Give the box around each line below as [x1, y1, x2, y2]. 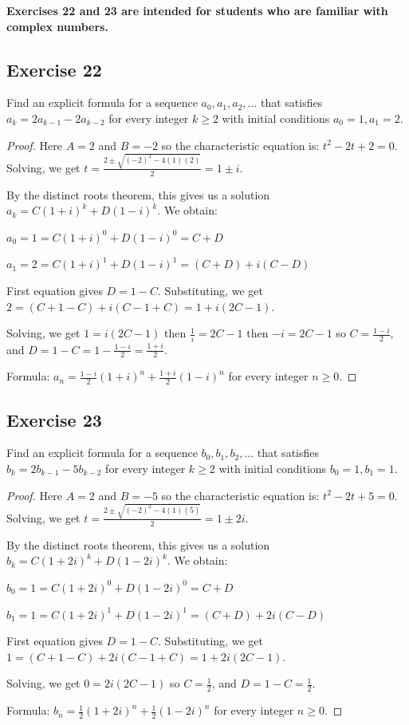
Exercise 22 [6, 57, 102, 81]
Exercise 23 [6, 407, 102, 431]
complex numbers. [6, 18, 108, 34]
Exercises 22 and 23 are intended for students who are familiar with [6, 2, 388, 18]
